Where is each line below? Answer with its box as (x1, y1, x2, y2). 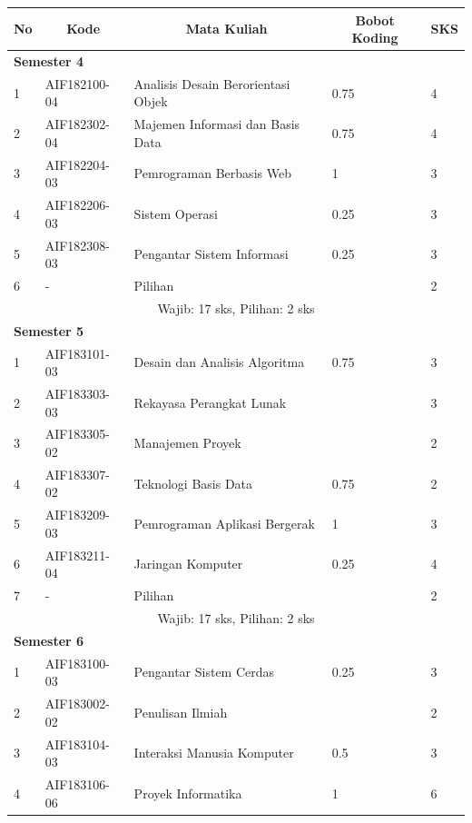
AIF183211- (44, 545, 111, 564)
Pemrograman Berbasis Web (133, 164, 291, 183)
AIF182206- (44, 195, 111, 214)
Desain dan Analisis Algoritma (133, 352, 305, 372)
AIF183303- (44, 383, 111, 402)
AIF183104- (44, 734, 111, 753)
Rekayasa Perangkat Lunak (133, 392, 287, 411)
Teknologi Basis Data (133, 473, 253, 492)
